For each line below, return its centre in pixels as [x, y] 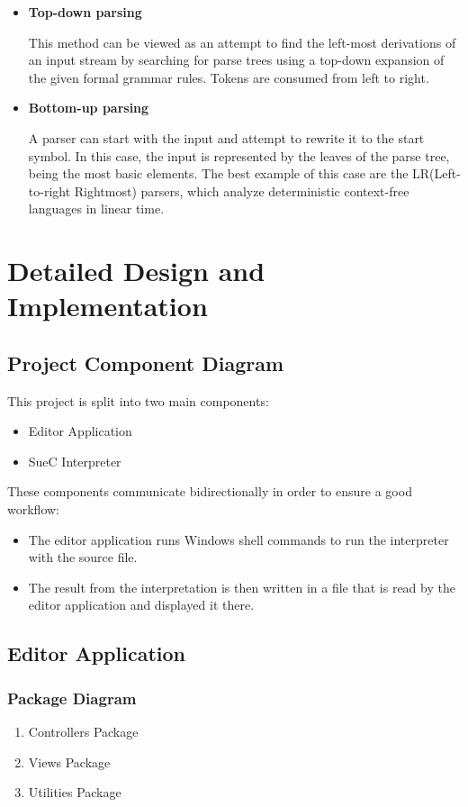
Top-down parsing [85, 12]
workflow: [33, 509]
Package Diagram [72, 698]
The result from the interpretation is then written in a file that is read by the [242, 587]
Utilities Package [75, 792]
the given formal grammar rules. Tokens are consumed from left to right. [229, 77]
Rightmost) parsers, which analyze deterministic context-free [242, 190]
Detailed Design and [136, 271]
